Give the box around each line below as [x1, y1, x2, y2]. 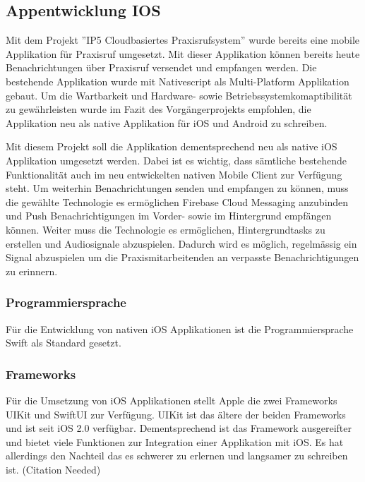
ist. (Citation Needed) [6, 462, 101, 476]
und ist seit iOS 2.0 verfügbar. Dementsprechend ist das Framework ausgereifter [6, 421, 352, 435]
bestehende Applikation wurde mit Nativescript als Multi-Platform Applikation [6, 73, 349, 88]
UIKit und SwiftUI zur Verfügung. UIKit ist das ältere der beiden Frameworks [6, 406, 346, 421]
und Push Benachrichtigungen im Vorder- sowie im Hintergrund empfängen [6, 208, 332, 223]
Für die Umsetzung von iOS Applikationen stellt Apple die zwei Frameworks [6, 392, 337, 407]
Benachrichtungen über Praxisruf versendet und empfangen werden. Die [6, 60, 317, 75]
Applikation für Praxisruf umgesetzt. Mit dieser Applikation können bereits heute [6, 46, 360, 61]
